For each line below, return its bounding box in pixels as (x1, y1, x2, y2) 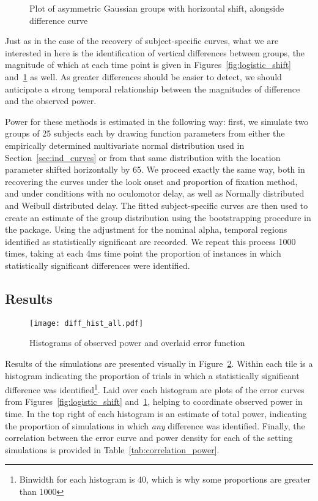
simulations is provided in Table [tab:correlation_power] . (5, 443, 220, 456)
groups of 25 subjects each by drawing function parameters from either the (5, 127, 285, 140)
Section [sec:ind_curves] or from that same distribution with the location (5, 151, 281, 164)
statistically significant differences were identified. (5, 258, 190, 271)
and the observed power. (5, 94, 97, 107)
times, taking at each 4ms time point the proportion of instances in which (5, 247, 281, 260)
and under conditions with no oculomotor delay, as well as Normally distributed (5, 187, 305, 200)
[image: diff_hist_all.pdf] (29, 318, 144, 328)
